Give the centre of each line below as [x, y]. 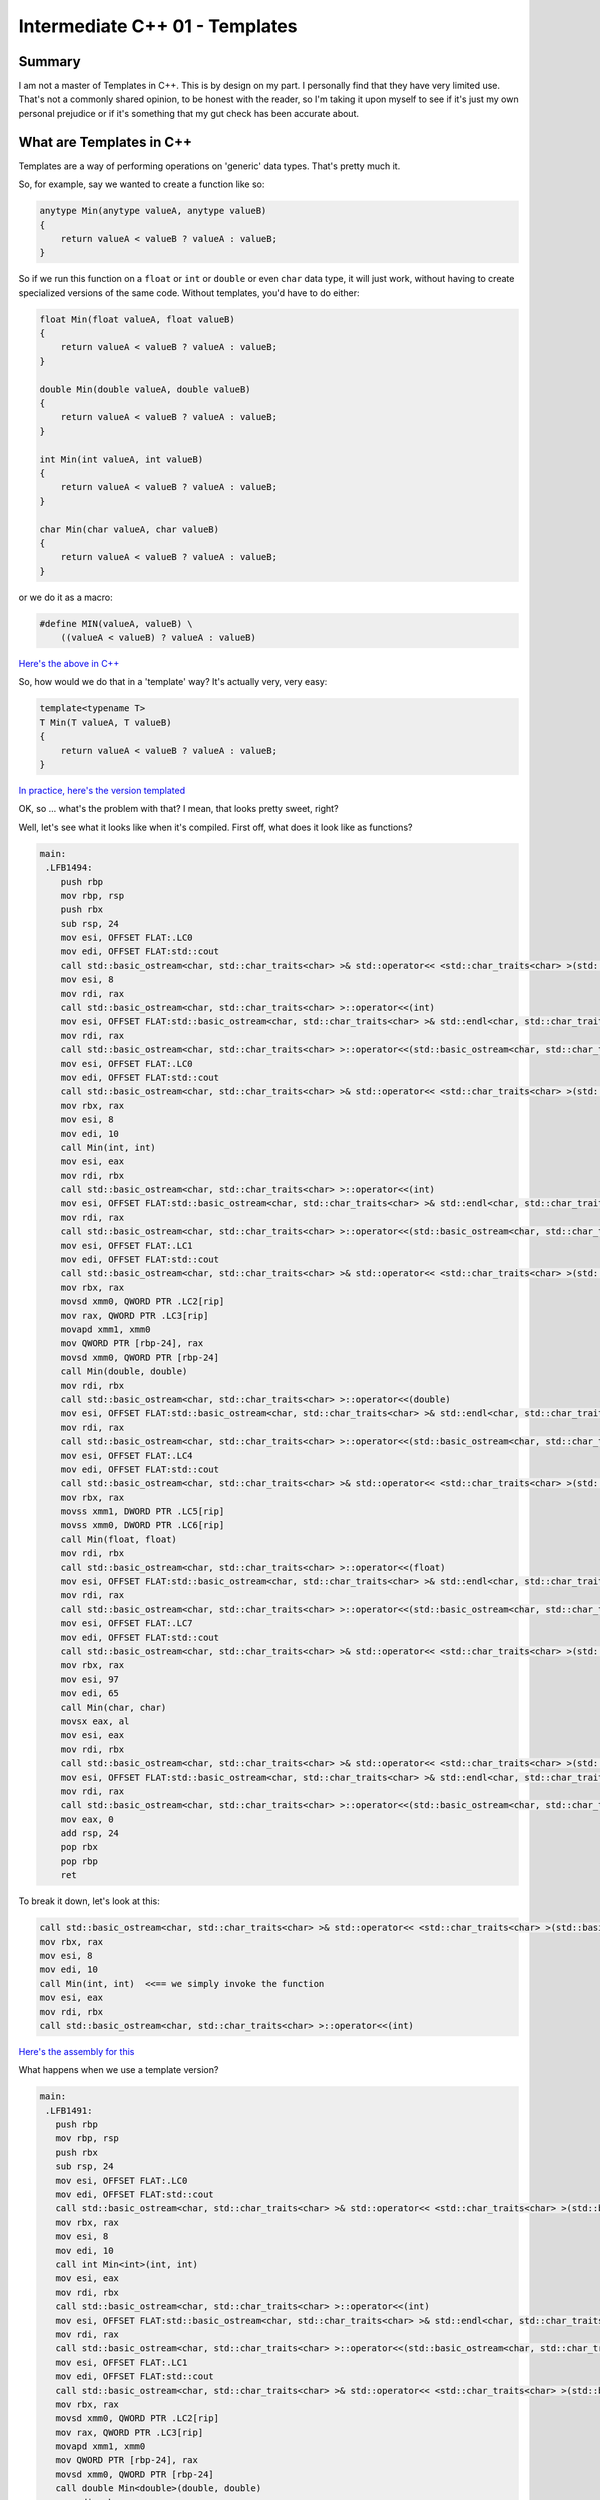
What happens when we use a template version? [118, 2070]
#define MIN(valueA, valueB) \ [116, 623]
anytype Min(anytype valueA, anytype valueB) [153, 211]
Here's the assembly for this [76, 2051]
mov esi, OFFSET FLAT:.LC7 [127, 1623]
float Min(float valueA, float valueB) [137, 319]
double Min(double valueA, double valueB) [145, 389]
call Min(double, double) [124, 1371]
